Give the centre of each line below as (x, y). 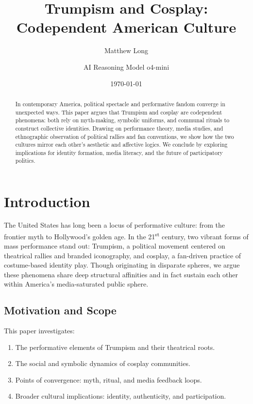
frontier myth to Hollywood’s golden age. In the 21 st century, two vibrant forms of (126, 235)
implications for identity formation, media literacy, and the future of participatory (119, 152)
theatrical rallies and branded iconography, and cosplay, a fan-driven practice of (123, 255)
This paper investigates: (39, 331)
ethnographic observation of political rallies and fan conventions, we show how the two (125, 136)
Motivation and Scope (60, 310)
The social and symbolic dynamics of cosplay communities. (103, 363)
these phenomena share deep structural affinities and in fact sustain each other (121, 274)
